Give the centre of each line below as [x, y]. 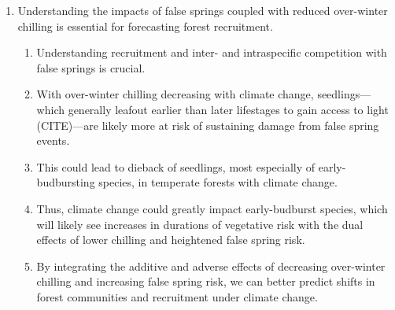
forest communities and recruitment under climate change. [177, 296]
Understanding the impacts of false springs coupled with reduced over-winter [203, 10]
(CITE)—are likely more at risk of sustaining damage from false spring [208, 125]
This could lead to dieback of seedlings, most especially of [176, 166]
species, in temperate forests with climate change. [218, 182]
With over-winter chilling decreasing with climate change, [175, 94]
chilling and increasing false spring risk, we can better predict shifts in [206, 281]
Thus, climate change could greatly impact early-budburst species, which [212, 208]
